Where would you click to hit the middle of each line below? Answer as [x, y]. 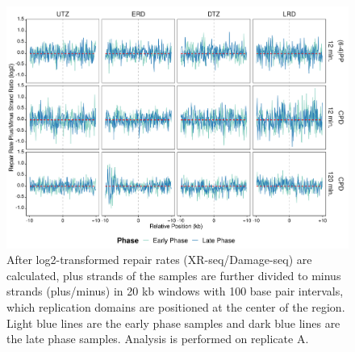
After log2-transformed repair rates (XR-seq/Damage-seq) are [159, 260]
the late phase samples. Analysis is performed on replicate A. [158, 339]
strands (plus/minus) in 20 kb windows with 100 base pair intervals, [175, 291]
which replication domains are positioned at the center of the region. [176, 307]
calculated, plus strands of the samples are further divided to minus [174, 275]
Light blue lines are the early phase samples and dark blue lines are [173, 323]
